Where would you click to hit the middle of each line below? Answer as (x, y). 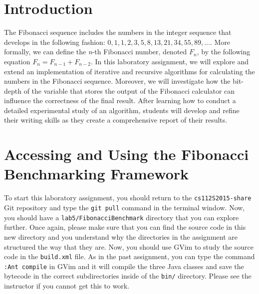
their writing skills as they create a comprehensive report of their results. (116, 120)
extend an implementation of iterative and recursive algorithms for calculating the (129, 71)
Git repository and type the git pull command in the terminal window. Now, (125, 208)
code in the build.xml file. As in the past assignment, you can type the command (129, 256)
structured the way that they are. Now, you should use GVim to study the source (129, 246)
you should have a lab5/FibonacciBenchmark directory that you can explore (122, 217)
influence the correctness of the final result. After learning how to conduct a (120, 100)
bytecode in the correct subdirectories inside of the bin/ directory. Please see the (128, 276)
